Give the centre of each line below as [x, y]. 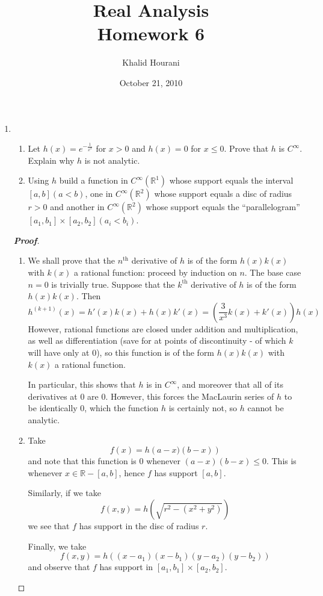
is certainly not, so [203, 408]
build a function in [94, 180]
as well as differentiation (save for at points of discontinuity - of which [157, 340]
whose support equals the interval [231, 180]
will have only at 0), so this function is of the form [121, 352]
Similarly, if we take [64, 493]
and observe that [59, 567]
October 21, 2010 [151, 82]
